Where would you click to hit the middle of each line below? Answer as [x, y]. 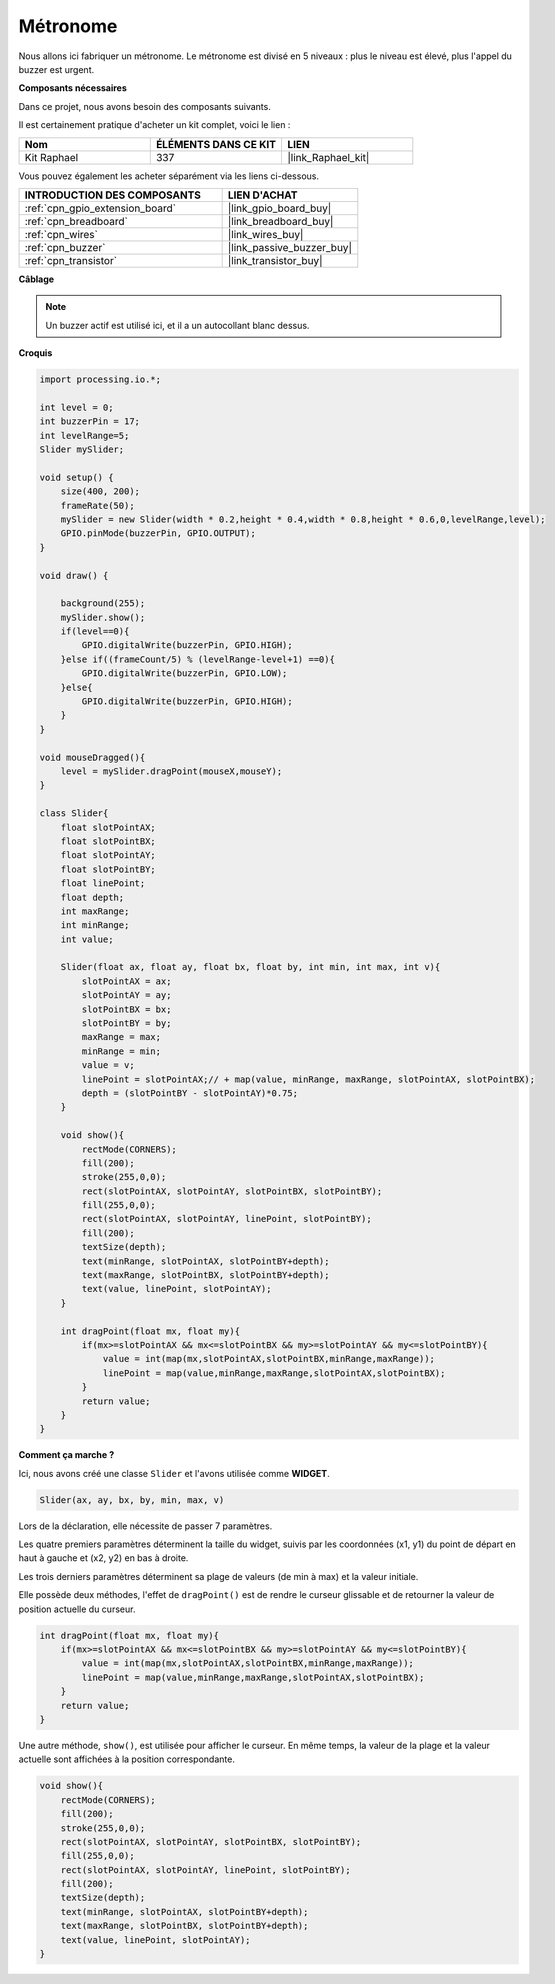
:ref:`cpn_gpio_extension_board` [100, 208]
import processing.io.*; [100, 379]
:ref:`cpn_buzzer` [65, 247]
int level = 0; [76, 407]
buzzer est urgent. [56, 69]
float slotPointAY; [108, 855]
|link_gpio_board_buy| [279, 208]
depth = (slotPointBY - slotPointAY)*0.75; [190, 1093]
